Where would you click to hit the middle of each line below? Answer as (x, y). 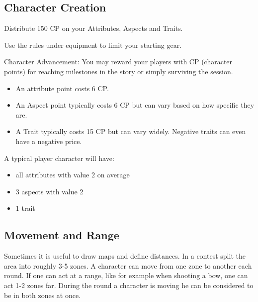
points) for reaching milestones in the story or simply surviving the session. (119, 71)
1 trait (25, 208)
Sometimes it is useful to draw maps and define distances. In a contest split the (125, 256)
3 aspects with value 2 (49, 191)
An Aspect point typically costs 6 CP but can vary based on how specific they (135, 105)
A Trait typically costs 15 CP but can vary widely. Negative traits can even (131, 131)
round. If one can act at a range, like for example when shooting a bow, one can (126, 275)
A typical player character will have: (59, 158)
